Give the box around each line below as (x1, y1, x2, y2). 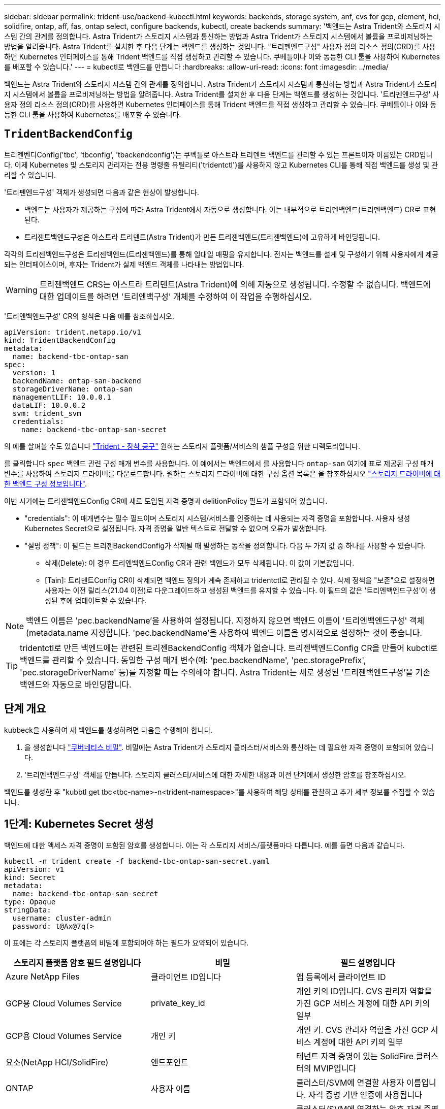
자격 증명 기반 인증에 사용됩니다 (308, 1089, 422, 1100)
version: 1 (12, 368, 56, 377)
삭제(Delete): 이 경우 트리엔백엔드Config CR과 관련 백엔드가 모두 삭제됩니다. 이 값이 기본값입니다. (45, 558, 355, 567)
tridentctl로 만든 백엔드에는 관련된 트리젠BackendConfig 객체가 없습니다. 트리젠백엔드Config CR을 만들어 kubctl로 (20, 642, 438, 653)
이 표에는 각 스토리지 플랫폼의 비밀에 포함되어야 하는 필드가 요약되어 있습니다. (4, 938, 249, 947)
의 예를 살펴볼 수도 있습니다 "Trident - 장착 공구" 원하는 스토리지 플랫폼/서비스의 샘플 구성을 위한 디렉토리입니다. (4, 441, 360, 450)
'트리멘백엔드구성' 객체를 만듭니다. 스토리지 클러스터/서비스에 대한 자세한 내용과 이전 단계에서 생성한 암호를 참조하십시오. (24, 770, 406, 779)
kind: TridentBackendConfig (4, 336, 116, 344)
